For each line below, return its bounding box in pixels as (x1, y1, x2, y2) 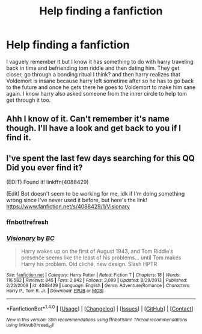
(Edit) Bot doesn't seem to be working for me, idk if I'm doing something (6, 190, 185, 197)
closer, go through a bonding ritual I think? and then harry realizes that (6, 70, 180, 78)
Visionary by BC (6, 233, 55, 242)
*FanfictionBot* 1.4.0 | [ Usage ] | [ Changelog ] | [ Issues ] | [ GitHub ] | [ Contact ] (6, 304, 194, 312)
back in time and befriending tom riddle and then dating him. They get (6, 64, 180, 72)
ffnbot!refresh (6, 218, 49, 226)
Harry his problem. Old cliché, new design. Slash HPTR (20, 261, 158, 268)
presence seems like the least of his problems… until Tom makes (20, 254, 182, 261)
